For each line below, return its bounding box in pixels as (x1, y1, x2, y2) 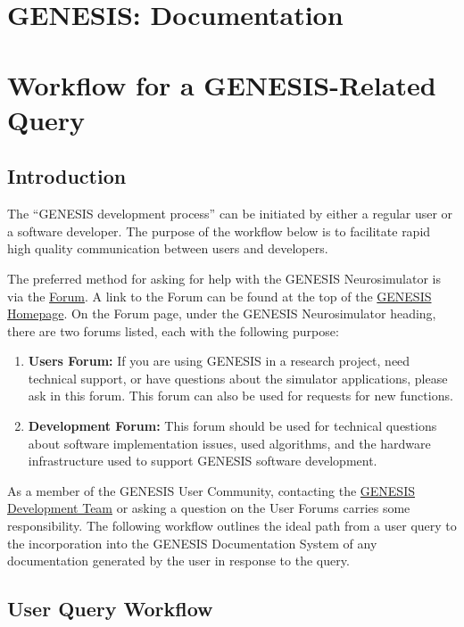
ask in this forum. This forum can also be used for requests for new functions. (28, 386, 453, 405)
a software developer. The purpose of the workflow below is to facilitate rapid (7, 221, 431, 240)
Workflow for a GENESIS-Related (7, 66, 436, 103)
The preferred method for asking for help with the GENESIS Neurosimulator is (7, 268, 441, 287)
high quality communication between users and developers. (7, 239, 328, 258)
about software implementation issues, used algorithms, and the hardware (28, 433, 431, 452)
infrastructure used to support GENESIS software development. (28, 451, 377, 470)
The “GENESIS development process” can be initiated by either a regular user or (7, 204, 453, 223)
